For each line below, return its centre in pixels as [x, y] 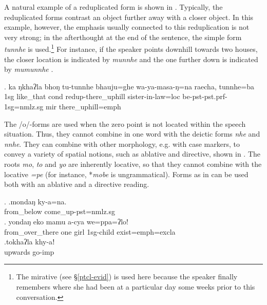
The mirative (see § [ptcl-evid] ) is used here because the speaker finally [127, 277]
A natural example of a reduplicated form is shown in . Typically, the [113, 7]
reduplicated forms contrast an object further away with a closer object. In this [129, 17]
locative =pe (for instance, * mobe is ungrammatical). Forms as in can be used [126, 174]
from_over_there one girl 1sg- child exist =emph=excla [90, 231]
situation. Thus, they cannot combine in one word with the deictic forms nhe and [132, 134]
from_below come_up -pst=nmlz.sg [60, 211]
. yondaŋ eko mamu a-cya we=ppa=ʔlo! [66, 221]
